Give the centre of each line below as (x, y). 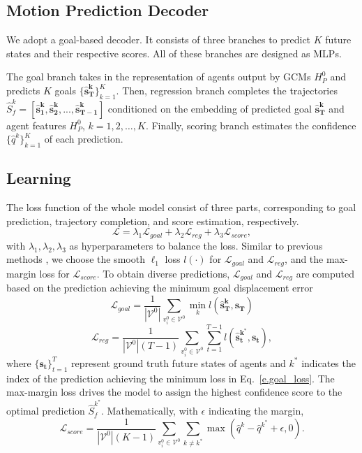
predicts (23, 90)
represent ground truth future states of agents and (179, 362)
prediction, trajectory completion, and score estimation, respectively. (153, 221)
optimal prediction (46, 411)
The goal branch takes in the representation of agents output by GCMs (159, 77)
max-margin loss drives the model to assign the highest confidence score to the (174, 392)
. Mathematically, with (150, 411)
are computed (325, 273)
